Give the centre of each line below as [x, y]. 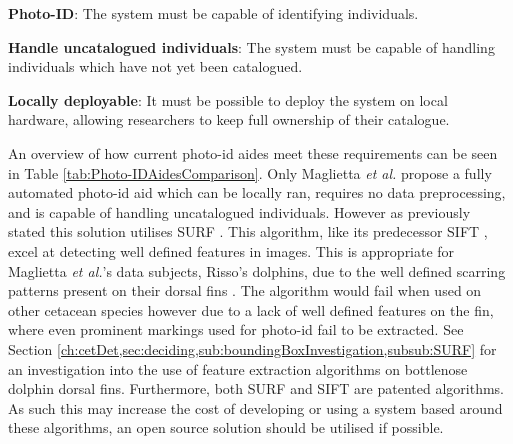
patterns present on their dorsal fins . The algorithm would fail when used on [245, 290]
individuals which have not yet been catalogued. [155, 66]
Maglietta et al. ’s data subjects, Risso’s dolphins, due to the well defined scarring [257, 270]
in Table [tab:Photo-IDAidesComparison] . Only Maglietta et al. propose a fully [250, 172]
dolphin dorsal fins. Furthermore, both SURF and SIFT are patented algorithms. [256, 388]
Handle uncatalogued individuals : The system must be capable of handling [251, 46]
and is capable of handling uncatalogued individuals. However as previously [239, 211]
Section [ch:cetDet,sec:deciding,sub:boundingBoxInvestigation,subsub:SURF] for [252, 348]
